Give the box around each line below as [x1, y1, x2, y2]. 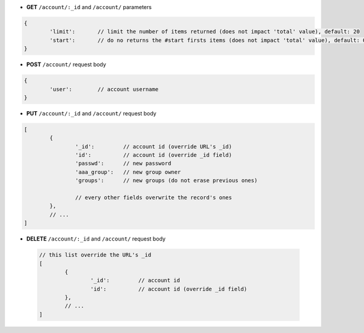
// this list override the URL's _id [39, 252, 152, 258]
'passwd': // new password [75, 160, 172, 167]
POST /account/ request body [26, 61, 106, 68]
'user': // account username [49, 86, 159, 92]
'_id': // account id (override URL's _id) [75, 143, 232, 150]
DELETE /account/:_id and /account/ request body [26, 235, 166, 242]
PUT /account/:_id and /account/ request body [26, 109, 157, 117]
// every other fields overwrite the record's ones [75, 194, 232, 201]
